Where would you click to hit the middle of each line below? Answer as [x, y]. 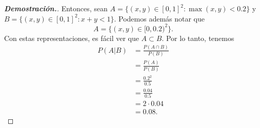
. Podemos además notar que [159, 18]
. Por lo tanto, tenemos [198, 38]
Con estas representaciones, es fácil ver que [72, 38]
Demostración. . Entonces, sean [56, 8]
